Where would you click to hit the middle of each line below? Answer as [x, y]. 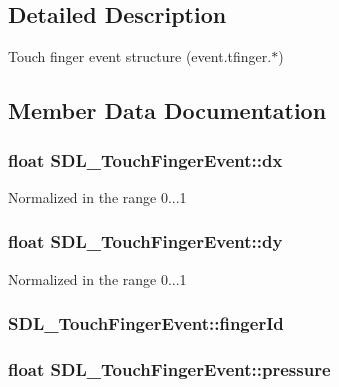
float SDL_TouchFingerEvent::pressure [169, 368]
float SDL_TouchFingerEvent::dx [145, 159]
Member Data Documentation [167, 110]
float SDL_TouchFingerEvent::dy [145, 241]
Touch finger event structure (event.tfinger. [140, 56]
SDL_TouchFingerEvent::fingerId [146, 323]
